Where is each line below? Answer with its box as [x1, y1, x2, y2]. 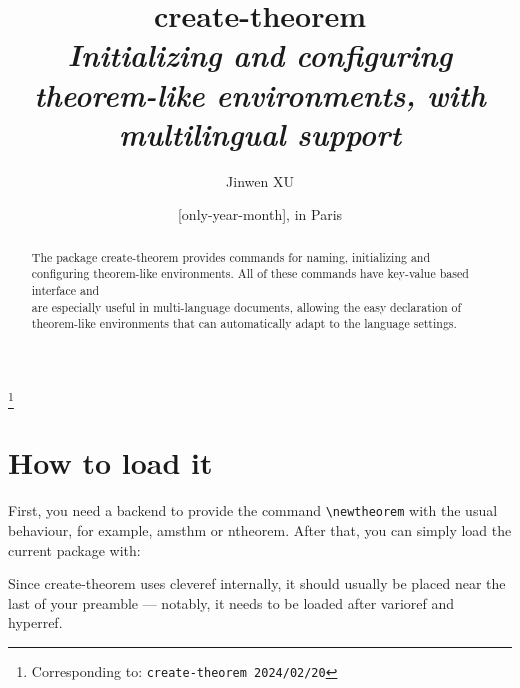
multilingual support [119, 112, 401, 154]
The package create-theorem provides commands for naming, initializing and [31, 248, 431, 265]
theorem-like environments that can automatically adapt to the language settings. [31, 315, 457, 332]
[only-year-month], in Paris [177, 204, 343, 225]
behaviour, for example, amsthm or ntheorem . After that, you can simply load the [8, 520, 512, 541]
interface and [31, 281, 100, 298]
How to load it [8, 442, 213, 483]
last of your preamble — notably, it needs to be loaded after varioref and [8, 592, 455, 613]
